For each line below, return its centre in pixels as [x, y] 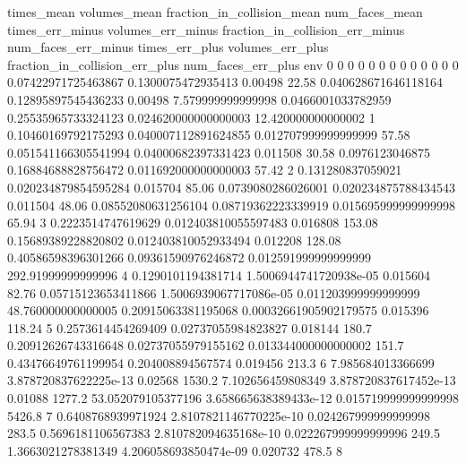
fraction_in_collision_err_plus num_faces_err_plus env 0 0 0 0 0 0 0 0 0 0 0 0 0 [233, 64]
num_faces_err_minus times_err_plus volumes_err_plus [168, 47]
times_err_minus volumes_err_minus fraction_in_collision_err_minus [206, 29]
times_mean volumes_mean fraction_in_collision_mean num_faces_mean [215, 12]
